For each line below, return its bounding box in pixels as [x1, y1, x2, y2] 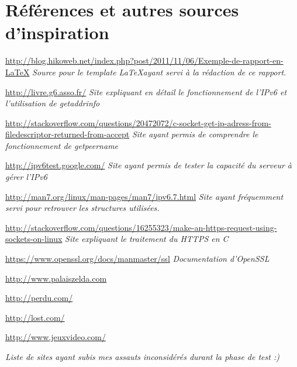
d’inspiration [5, 20, 109, 44]
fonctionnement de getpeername [5, 139, 119, 151]
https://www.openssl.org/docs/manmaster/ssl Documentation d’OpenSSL [5, 252, 270, 265]
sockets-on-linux [5, 233, 63, 245]
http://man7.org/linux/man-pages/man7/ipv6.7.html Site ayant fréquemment [5, 190, 284, 202]
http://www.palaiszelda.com [5, 272, 107, 284]
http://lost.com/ [5, 311, 65, 323]
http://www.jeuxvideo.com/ [5, 331, 106, 343]
